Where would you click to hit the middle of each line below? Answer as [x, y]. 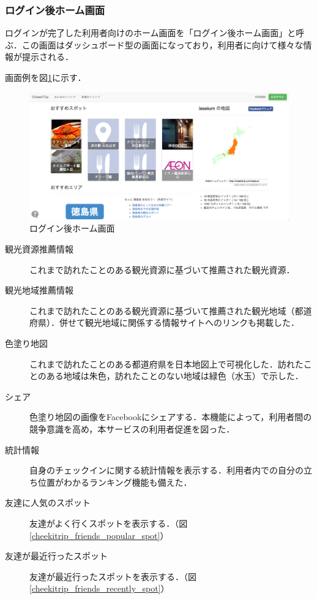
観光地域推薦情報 [39, 290]
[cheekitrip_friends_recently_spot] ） [99, 588]
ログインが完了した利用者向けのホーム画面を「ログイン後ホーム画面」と [151, 33]
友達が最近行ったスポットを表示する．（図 [113, 576]
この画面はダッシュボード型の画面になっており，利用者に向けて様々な [162, 44]
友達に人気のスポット [48, 503]
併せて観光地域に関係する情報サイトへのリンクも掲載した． [179, 322]
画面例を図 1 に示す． [46, 77]
